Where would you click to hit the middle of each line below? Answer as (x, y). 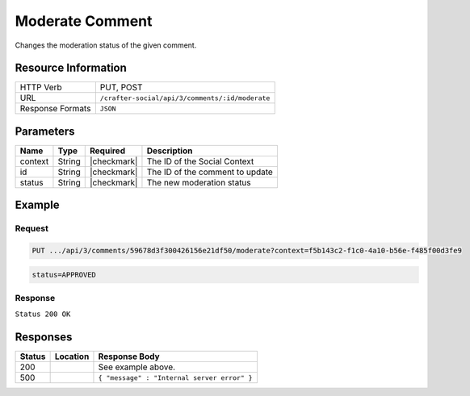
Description (170, 151)
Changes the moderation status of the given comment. (106, 45)
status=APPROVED (64, 275)
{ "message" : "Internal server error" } (176, 378)
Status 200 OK (43, 314)
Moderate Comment (84, 21)
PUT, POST (121, 87)
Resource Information (71, 68)
